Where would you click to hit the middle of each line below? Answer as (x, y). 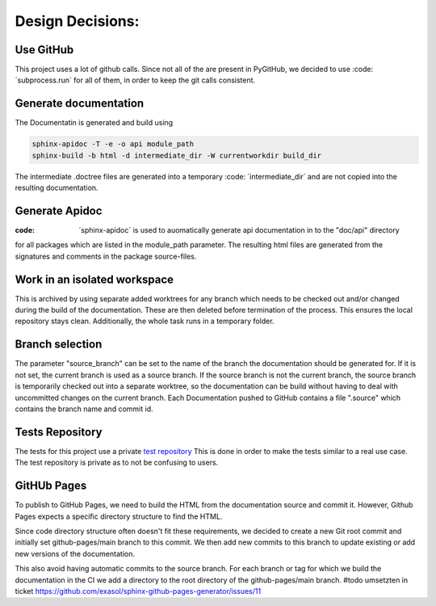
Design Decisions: (77, 21)
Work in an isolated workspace (94, 279)
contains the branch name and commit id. (84, 409)
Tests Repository (59, 432)
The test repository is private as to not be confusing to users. (117, 463)
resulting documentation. (57, 188)
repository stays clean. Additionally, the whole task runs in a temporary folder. (145, 321)
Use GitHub (44, 50)
